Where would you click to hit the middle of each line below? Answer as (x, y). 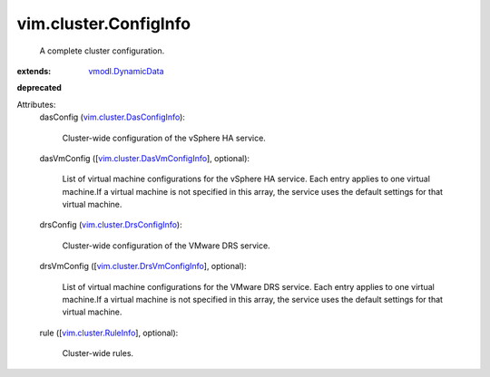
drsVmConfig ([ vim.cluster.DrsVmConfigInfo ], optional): (143, 266)
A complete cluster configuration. (102, 51)
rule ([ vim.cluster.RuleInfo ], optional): (109, 333)
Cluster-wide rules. (98, 353)
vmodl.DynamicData (126, 71)
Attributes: (36, 104)
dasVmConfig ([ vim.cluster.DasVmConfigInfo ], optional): (144, 158)
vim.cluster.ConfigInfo (103, 24)
